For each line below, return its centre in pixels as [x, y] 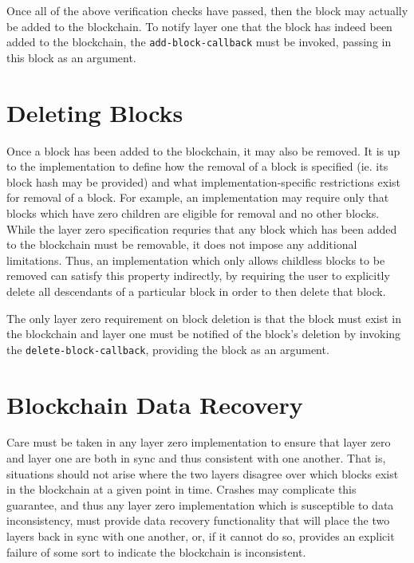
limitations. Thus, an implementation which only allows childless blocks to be [196, 260]
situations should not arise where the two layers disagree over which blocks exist [203, 473]
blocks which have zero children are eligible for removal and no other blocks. [193, 213]
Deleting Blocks [95, 112]
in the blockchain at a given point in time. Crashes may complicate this [181, 489]
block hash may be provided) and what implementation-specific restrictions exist [204, 181]
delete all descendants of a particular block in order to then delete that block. [196, 291]
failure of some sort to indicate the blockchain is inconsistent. [156, 551]
